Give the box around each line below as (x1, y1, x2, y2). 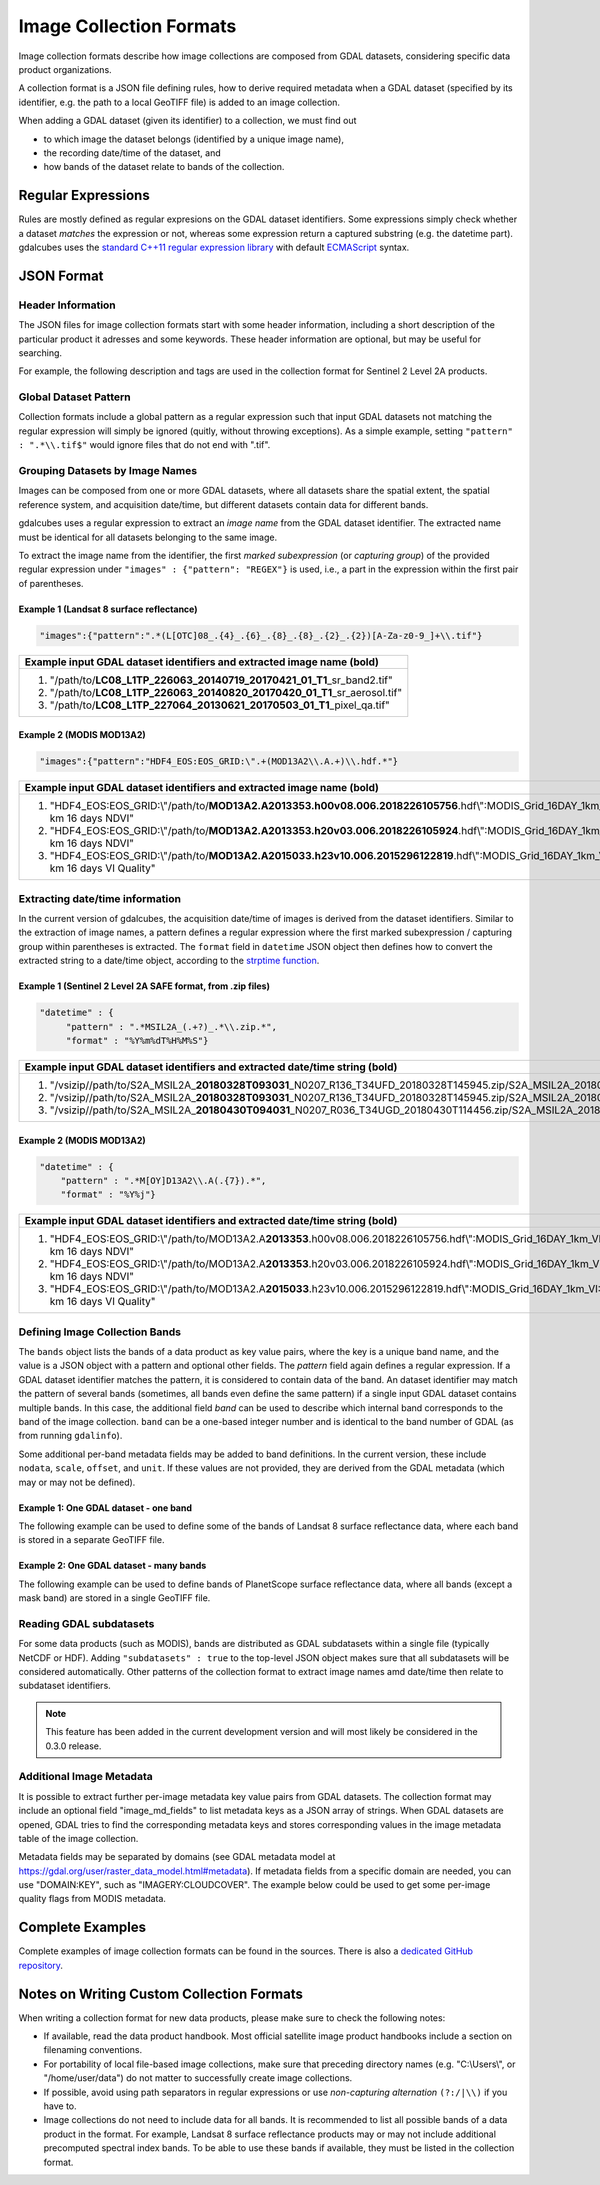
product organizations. (18, 63, 112, 75)
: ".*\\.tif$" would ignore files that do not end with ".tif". (18, 439, 271, 451)
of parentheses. (18, 577, 84, 589)
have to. (43, 2100, 77, 2112)
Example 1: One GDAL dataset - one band (18, 1501, 193, 1514)
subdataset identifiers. (18, 1680, 112, 1692)
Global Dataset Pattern (18, 390, 131, 404)
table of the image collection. (18, 1832, 139, 1844)
